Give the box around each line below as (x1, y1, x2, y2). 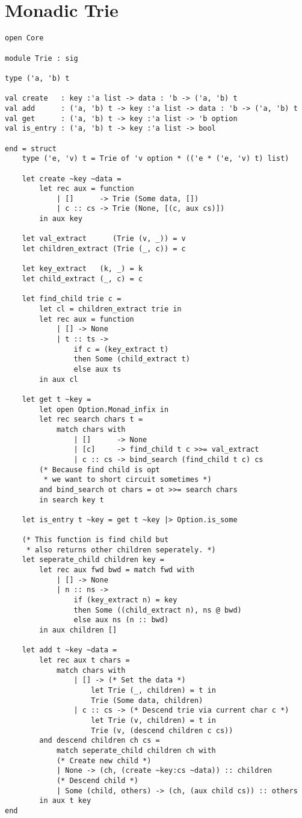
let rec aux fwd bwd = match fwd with (39, 566, 194, 575)
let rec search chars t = (39, 415, 143, 424)
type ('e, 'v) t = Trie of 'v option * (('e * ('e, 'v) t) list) (22, 154, 289, 163)
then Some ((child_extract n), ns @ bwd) (73, 605, 242, 614)
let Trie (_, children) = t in (91, 685, 216, 695)
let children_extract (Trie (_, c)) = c (22, 245, 186, 254)
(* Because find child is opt (39, 465, 160, 474)
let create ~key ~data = (22, 174, 122, 183)
